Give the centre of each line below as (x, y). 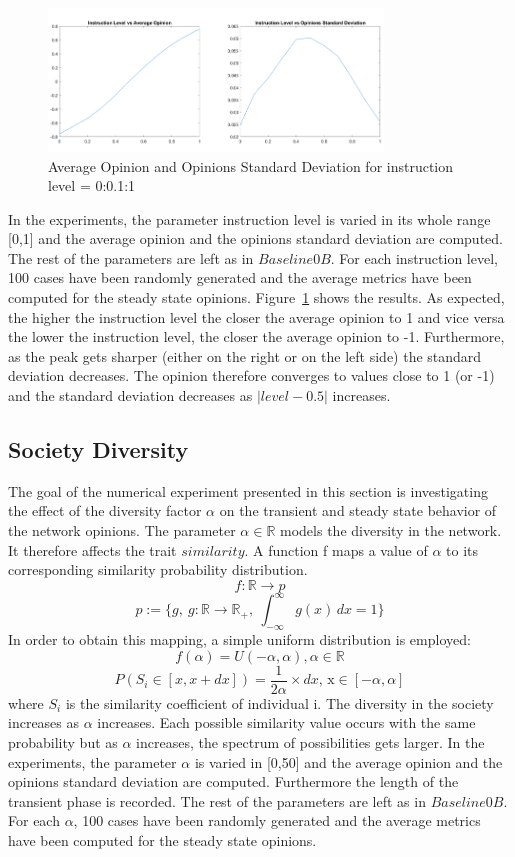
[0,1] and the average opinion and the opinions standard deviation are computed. (255, 238)
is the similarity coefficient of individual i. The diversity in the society (279, 702)
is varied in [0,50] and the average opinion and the (348, 761)
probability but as (63, 741)
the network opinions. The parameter (122, 530)
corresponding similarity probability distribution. (158, 569)
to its (462, 549)
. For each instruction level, (414, 257)
